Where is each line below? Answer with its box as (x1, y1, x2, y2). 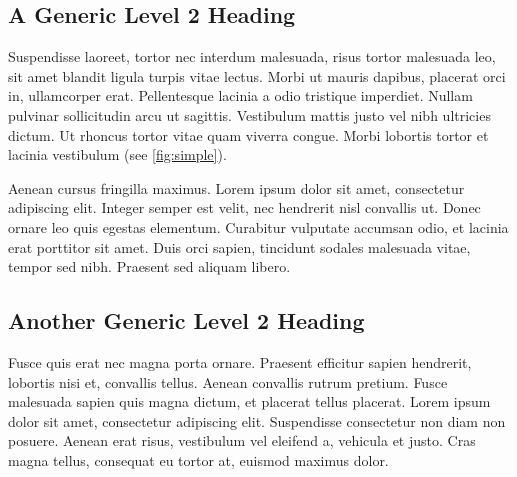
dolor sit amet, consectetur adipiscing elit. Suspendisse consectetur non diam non (8, 410, 506, 431)
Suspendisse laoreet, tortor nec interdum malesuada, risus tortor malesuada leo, (8, 46, 496, 67)
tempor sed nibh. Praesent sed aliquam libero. (8, 256, 291, 277)
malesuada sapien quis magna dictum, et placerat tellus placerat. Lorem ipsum (8, 391, 491, 412)
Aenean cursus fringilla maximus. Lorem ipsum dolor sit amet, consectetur (8, 177, 465, 198)
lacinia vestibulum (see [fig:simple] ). (8, 144, 227, 165)
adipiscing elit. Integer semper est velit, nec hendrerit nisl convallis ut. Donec (8, 197, 481, 218)
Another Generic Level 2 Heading (8, 305, 365, 336)
